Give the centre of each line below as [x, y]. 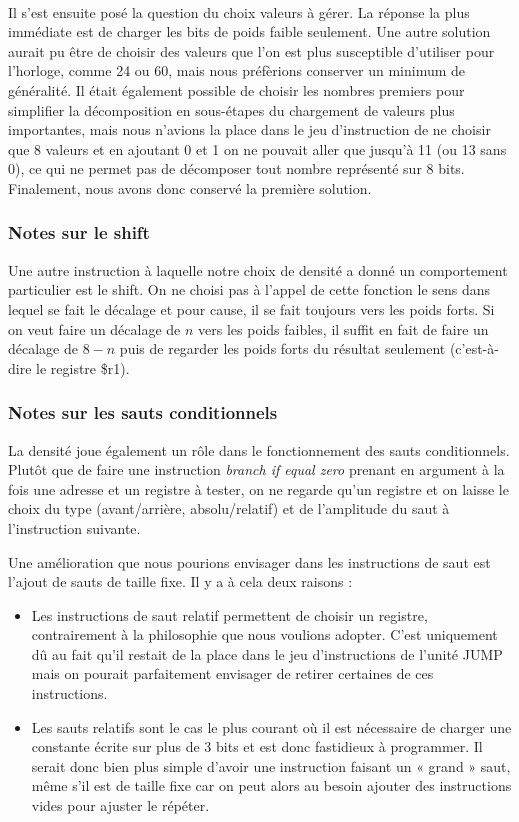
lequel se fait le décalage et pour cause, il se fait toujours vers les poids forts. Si [251, 308]
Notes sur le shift [79, 232]
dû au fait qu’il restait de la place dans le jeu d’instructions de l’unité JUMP [267, 653]
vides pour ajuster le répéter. [120, 805]
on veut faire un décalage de [94, 328]
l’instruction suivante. [74, 527]
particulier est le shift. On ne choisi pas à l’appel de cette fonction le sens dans [249, 289]
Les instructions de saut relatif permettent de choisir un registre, [229, 614]
